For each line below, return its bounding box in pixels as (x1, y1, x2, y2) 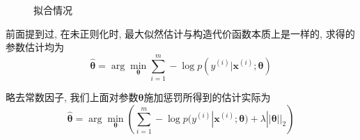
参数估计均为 (6, 40, 64, 54)
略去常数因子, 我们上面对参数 (6, 89, 139, 104)
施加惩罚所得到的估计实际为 (143, 89, 271, 104)
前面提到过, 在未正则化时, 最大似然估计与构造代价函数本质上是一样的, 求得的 (6, 26, 355, 40)
